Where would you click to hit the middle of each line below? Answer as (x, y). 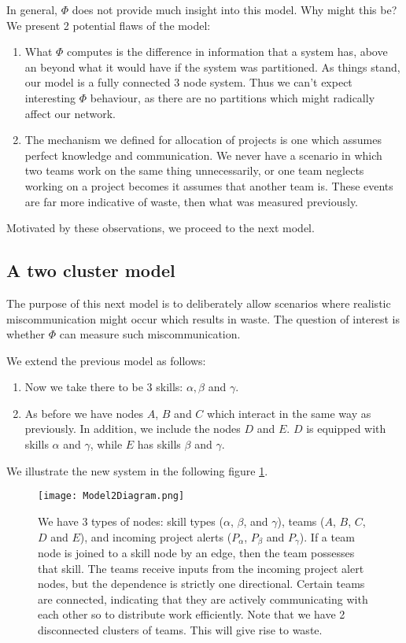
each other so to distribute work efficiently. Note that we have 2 (192, 614)
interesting (50, 97)
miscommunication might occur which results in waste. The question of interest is (203, 318)
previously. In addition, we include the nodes (133, 429)
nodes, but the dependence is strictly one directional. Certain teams (201, 584)
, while (106, 444)
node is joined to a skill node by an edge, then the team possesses (196, 552)
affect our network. (70, 113)
